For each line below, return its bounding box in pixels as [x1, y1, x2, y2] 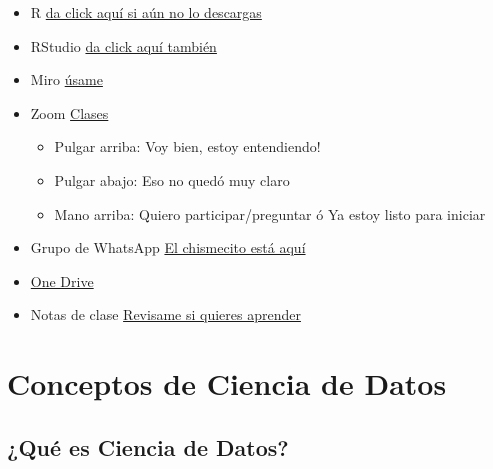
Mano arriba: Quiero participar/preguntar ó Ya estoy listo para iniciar [54, 203, 486, 224]
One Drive [30, 270, 94, 291]
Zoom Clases [30, 102, 109, 123]
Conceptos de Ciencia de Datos [7, 363, 447, 404]
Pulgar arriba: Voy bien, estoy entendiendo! [54, 136, 321, 157]
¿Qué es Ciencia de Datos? [7, 431, 289, 462]
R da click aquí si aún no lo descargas [30, 2, 262, 22]
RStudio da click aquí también [30, 35, 217, 56]
